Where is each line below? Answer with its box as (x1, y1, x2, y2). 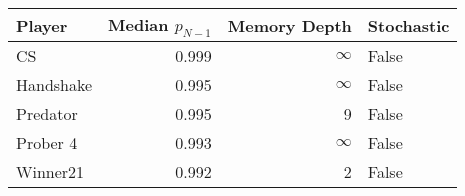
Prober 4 (16, 131, 78, 155)
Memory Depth (227, 13, 352, 37)
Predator (16, 102, 78, 126)
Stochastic (367, 13, 450, 37)
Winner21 (16, 160, 85, 184)
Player (16, 13, 68, 37)
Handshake (16, 73, 93, 97)
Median (108, 13, 169, 36)
